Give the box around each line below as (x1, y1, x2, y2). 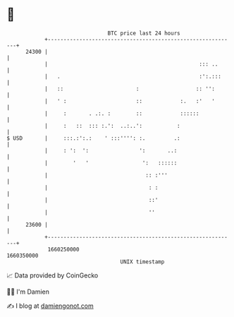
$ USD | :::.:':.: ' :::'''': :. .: (6, 134, 180, 142)
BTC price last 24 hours (107, 30, 180, 37)
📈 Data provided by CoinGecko (6, 271, 99, 280)
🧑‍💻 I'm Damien (6, 287, 50, 296)
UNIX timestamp (120, 258, 165, 265)
